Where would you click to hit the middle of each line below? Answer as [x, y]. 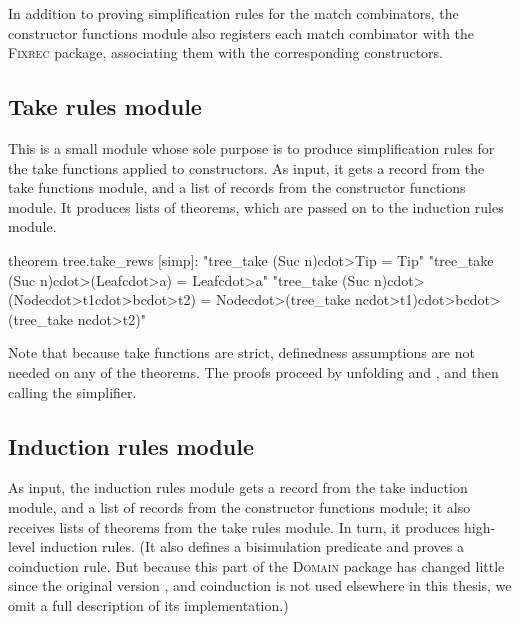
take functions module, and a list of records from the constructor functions [237, 187]
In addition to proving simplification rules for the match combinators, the [233, 13]
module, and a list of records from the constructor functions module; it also [239, 506]
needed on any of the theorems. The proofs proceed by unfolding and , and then [253, 371]
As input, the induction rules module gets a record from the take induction [238, 487]
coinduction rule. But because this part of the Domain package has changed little [256, 565]
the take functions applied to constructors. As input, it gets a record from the [246, 167]
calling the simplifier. [72, 391]
